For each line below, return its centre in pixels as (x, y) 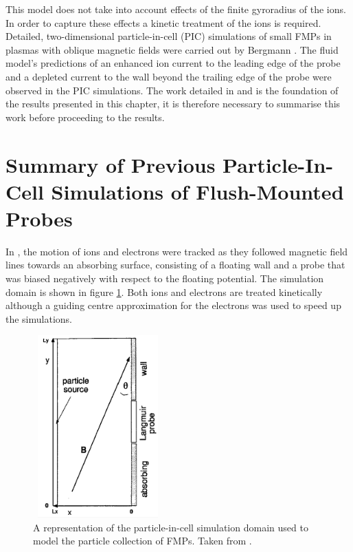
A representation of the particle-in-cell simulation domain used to (171, 527)
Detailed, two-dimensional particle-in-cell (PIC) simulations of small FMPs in (169, 36)
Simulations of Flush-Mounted (197, 191)
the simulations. (39, 318)
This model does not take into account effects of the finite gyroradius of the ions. (176, 9)
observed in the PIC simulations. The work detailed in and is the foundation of (172, 90)
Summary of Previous (111, 164)
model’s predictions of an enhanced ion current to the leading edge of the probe (173, 63)
